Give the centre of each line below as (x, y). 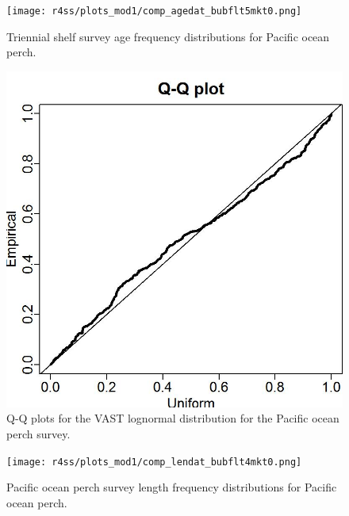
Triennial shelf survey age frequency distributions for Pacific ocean (168, 36)
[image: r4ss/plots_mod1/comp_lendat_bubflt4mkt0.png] (154, 462)
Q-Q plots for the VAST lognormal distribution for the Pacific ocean (173, 418)
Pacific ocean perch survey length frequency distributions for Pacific (172, 487)
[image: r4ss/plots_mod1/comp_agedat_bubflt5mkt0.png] (154, 11)
